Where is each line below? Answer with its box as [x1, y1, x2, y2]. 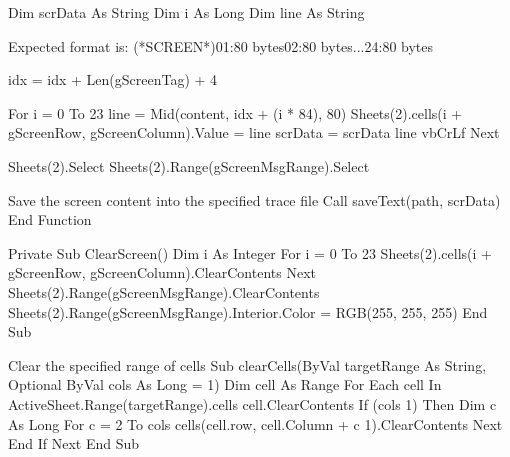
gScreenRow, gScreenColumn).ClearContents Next [8, 262, 316, 283]
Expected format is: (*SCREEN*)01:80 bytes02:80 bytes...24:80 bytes [8, 35, 434, 56]
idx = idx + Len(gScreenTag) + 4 [8, 69, 218, 90]
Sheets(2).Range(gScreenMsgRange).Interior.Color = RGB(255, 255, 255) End [8, 301, 488, 322]
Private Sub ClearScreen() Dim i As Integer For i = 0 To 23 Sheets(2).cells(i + [8, 242, 492, 263]
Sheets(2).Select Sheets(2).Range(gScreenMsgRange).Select [8, 155, 370, 176]
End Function [8, 209, 92, 230]
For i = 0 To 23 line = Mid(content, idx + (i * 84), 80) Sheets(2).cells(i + [8, 102, 463, 123]
